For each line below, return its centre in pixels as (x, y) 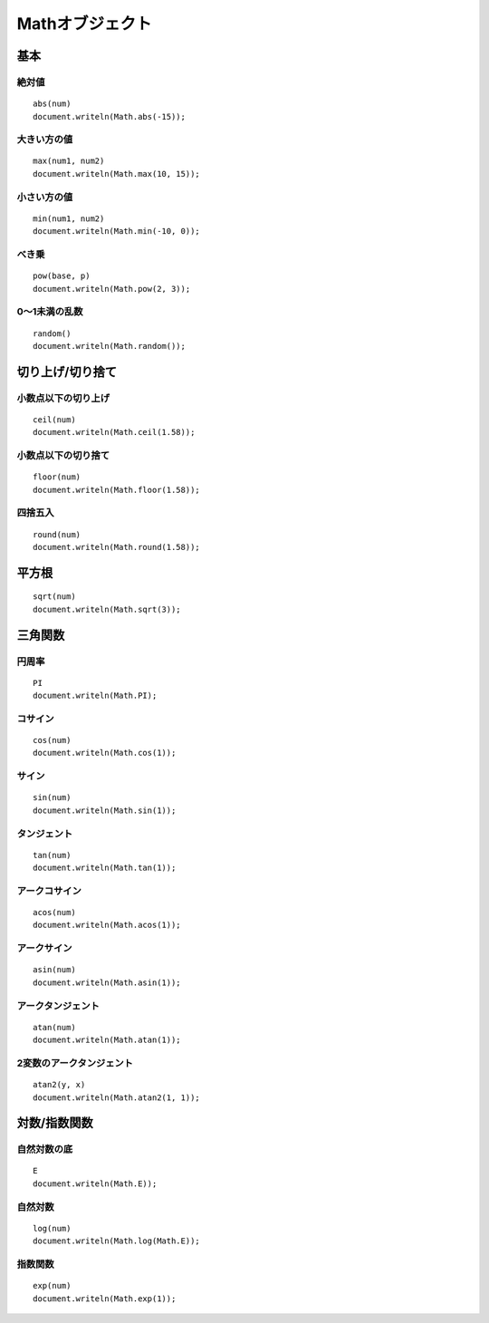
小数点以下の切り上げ (63, 398)
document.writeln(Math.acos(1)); (107, 925)
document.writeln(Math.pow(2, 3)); (112, 289)
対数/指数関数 (55, 1123)
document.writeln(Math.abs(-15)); (109, 116)
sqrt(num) (54, 597)
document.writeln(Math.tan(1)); (105, 868)
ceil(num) (54, 420)
